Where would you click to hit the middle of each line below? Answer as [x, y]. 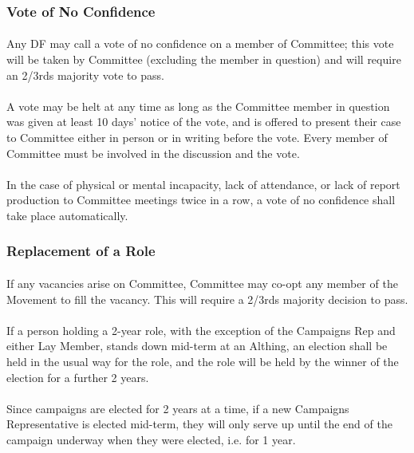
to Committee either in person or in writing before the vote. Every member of [197, 137]
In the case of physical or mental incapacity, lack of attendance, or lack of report [203, 184]
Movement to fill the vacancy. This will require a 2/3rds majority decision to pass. [207, 299]
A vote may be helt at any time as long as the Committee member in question [198, 106]
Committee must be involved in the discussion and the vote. [153, 153]
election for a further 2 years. [78, 377]
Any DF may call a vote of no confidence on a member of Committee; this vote [200, 43]
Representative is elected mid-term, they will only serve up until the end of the [199, 424]
